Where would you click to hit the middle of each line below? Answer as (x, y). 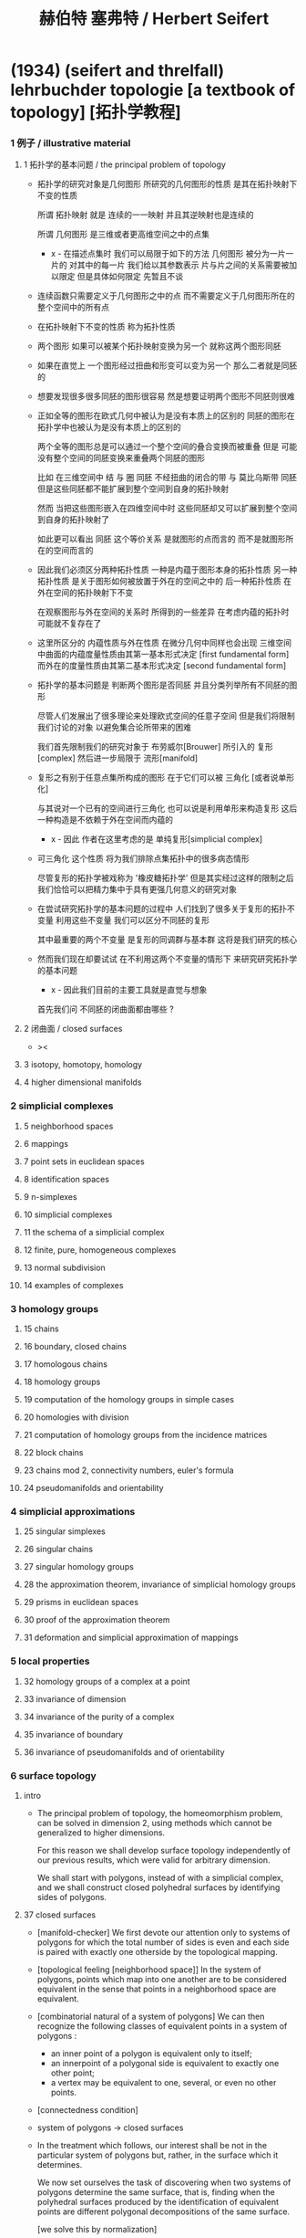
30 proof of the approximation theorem (97, 1620)
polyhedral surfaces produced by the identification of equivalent (158, 2201)
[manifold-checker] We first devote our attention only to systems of (163, 1932)
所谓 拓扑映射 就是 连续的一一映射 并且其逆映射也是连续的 (145, 215)
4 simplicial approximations (73, 1512)
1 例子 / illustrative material (71, 143)
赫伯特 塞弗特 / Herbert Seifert (154, 19)
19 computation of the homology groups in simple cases (129, 1400)
